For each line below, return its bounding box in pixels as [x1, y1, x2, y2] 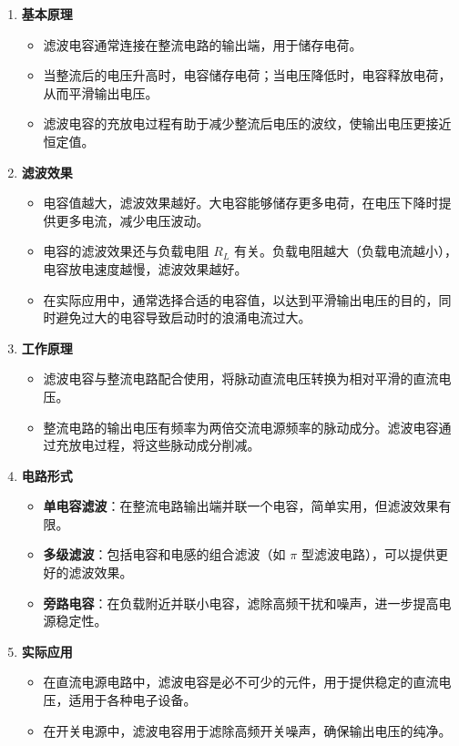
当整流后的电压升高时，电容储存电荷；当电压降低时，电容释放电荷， [43, 66, 452, 85]
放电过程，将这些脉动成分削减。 [68, 435, 260, 455]
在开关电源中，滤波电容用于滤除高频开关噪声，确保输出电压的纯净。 [43, 720, 452, 740]
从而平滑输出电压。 [43, 83, 158, 102]
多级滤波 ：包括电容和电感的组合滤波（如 [43, 545, 286, 564]
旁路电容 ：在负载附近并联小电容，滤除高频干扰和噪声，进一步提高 [43, 593, 439, 612]
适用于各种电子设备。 [68, 690, 197, 710]
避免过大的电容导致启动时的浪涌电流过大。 [56, 308, 311, 327]
